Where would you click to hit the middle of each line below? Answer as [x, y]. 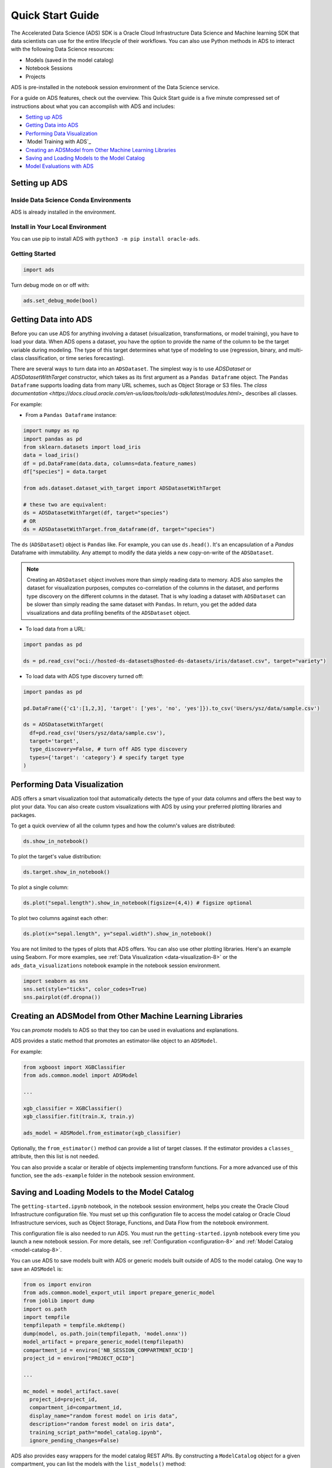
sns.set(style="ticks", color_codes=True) [85, 989]
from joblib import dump [59, 1301]
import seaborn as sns [56, 981]
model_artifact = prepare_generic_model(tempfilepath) [104, 1342]
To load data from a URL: [56, 629]
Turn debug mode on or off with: [50, 285]
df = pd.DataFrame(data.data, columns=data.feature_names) [110, 463]
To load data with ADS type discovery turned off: [84, 676]
